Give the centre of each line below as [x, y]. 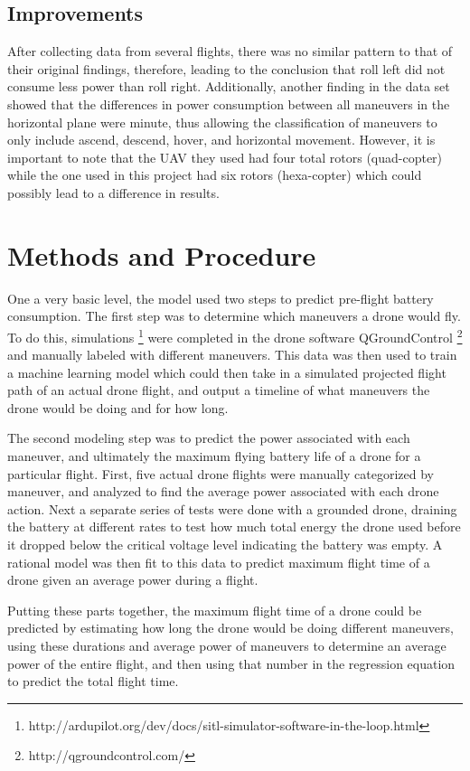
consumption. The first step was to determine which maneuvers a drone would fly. [234, 316]
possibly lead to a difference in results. [113, 192]
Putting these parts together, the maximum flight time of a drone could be [215, 610]
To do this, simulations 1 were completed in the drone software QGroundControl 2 [235, 335]
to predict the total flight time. [93, 681]
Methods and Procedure [162, 254]
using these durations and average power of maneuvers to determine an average [227, 646]
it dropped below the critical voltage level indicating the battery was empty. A [225, 545]
